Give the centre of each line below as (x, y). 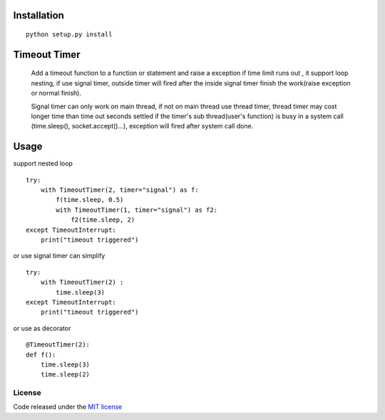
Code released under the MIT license (68, 407)
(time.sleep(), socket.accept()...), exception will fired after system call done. (142, 126)
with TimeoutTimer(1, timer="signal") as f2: (137, 210)
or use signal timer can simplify (59, 256)
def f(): (41, 354)
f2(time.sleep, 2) (103, 220)
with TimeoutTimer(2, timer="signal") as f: (119, 190)
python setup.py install (69, 35)
